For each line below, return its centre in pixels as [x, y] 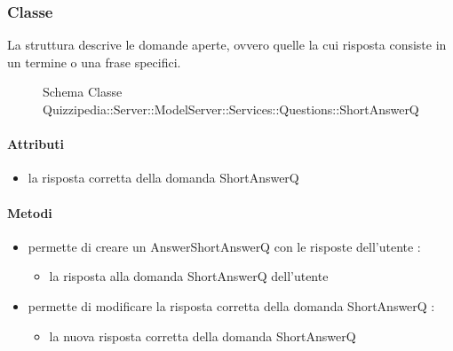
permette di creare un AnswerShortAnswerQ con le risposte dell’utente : [224, 246]
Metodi [30, 212]
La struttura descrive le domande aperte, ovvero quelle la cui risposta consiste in [227, 45]
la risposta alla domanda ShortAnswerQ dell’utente [189, 276]
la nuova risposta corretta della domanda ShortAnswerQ [203, 335]
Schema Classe [83, 92]
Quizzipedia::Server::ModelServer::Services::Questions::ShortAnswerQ [231, 109]
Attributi [36, 144]
